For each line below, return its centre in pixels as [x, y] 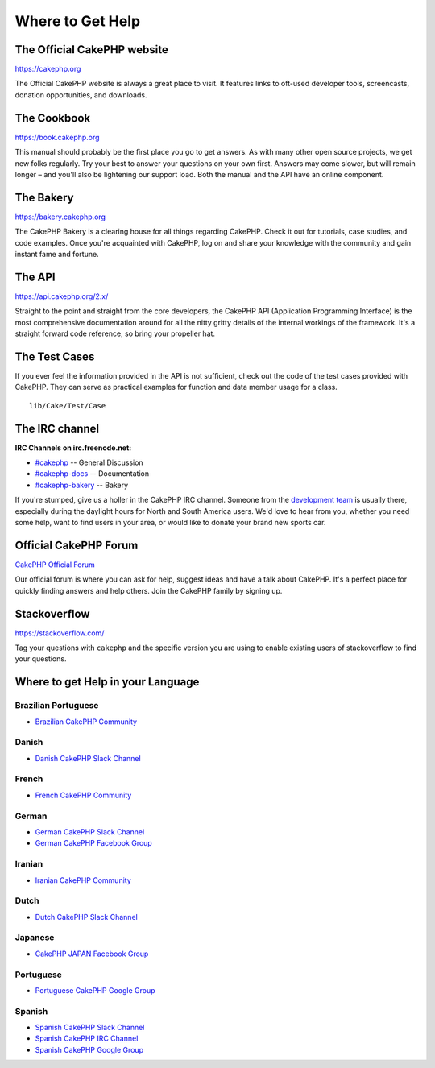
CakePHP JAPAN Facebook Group [92, 954]
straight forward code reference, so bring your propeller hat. [115, 333]
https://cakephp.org [48, 69]
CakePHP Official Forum [55, 565]
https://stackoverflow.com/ [60, 633]
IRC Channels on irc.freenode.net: [73, 448]
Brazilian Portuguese [57, 706]
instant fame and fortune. [57, 254]
